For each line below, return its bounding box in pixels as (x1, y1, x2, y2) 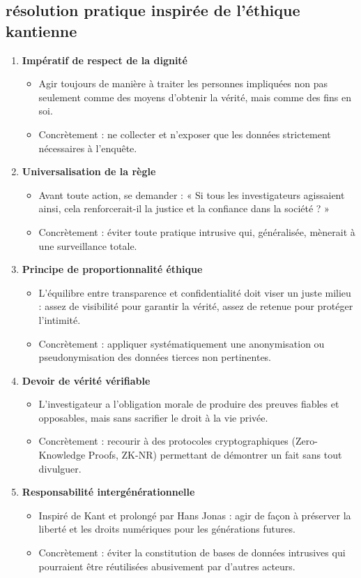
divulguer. (38, 461, 82, 475)
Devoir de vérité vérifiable (22, 373, 151, 387)
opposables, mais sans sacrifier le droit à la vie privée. (38, 410, 268, 424)
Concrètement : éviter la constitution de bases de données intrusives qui (38, 545, 346, 560)
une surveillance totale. (38, 238, 137, 253)
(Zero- (291, 433, 318, 448)
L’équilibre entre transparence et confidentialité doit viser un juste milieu (38, 285, 351, 299)
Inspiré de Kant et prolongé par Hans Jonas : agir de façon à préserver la (38, 507, 351, 522)
